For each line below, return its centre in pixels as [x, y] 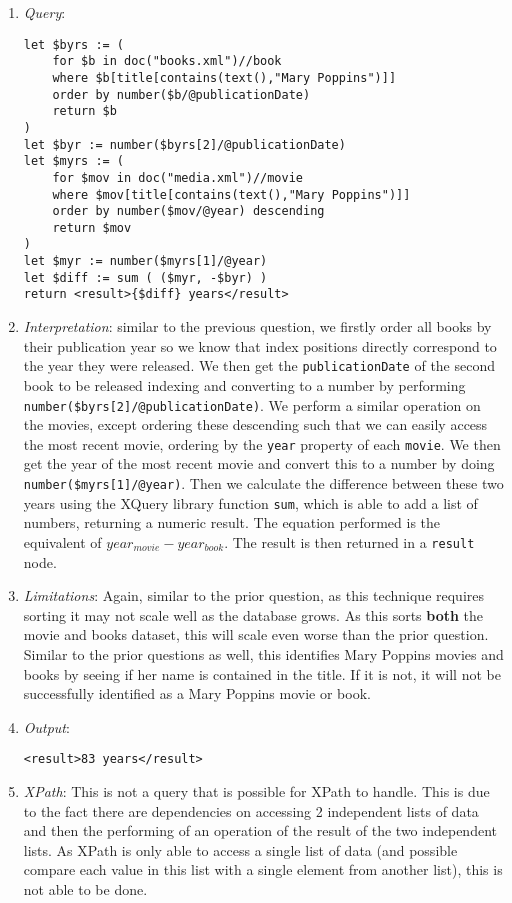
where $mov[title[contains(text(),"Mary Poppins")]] [231, 194]
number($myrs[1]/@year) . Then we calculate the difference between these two [263, 483]
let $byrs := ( [74, 44]
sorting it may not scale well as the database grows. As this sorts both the [253, 614]
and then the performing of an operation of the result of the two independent [260, 830]
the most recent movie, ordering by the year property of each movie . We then [262, 443]
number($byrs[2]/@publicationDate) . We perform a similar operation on [252, 404]
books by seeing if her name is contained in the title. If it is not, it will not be [262, 673]
